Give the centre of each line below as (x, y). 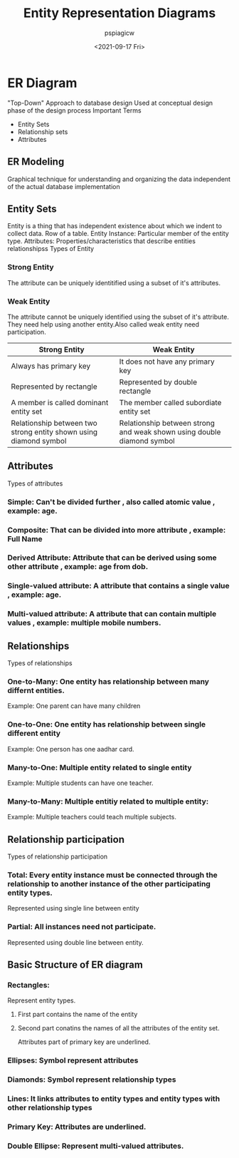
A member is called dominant (60, 402)
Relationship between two (54, 423)
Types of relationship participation (58, 856)
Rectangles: (28, 985)
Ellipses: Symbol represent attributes (73, 1060)
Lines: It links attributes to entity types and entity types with (114, 1099)
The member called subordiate (170, 402)
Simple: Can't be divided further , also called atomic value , (111, 502)
